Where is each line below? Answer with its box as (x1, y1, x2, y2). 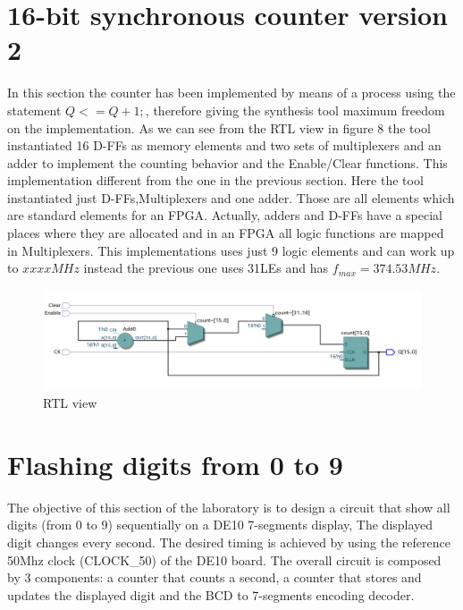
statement (7, 100, 62, 119)
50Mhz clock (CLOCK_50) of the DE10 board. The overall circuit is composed (7, 550, 442, 569)
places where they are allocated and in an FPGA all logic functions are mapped (7, 224, 444, 242)
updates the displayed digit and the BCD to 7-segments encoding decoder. (7, 585, 415, 604)
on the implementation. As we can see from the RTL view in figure (7, 118, 374, 137)
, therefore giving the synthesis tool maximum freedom (145, 100, 445, 119)
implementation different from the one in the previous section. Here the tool (7, 171, 424, 190)
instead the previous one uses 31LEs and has (83, 258, 329, 277)
